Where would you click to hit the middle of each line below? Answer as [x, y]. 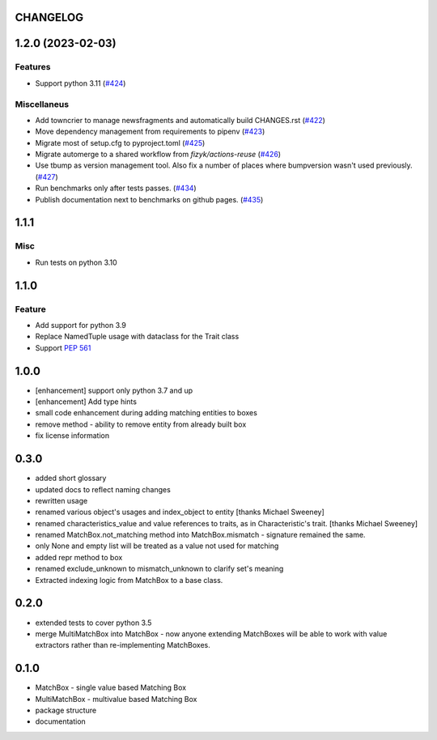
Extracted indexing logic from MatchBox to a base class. [129, 580]
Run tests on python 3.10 [76, 262]
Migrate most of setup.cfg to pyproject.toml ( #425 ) [120, 142]
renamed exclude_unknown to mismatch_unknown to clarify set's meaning [159, 569]
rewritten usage [62, 500]
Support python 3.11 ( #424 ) [81, 83]
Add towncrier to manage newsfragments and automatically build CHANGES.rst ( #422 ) [180, 120]
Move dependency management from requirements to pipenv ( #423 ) [150, 132]
